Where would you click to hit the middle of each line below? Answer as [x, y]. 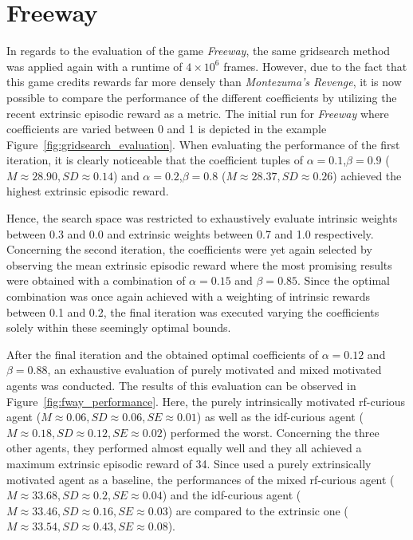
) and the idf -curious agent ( [232, 495]
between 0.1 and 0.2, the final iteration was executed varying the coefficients [193, 311]
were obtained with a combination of [96, 280]
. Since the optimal [344, 280]
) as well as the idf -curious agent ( [280, 417]
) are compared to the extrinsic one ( [258, 510]
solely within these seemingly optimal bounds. [119, 327]
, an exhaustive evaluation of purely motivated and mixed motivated [214, 370]
